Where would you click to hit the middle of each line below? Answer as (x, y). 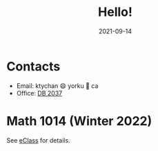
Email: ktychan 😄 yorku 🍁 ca (57, 86)
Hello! (115, 12)
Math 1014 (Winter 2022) (79, 121)
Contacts (33, 66)
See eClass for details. (38, 140)
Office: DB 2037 (39, 93)
